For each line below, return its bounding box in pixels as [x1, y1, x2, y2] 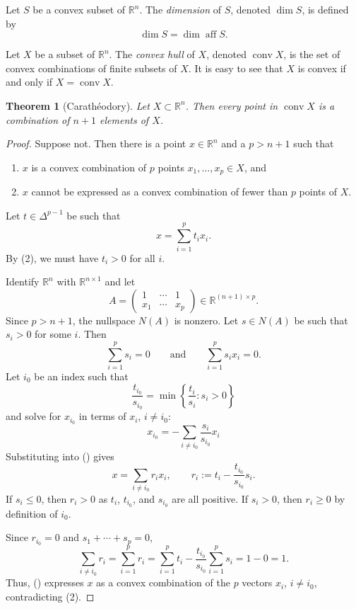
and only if [6, 74, 53, 89]
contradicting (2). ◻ [6, 588, 95, 603]
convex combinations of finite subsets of [6, 60, 177, 75]
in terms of [78, 409, 126, 423]
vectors [242, 575, 273, 590]
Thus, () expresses [6, 575, 84, 590]
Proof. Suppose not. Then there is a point [6, 136, 186, 151]
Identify [6, 274, 40, 289]
